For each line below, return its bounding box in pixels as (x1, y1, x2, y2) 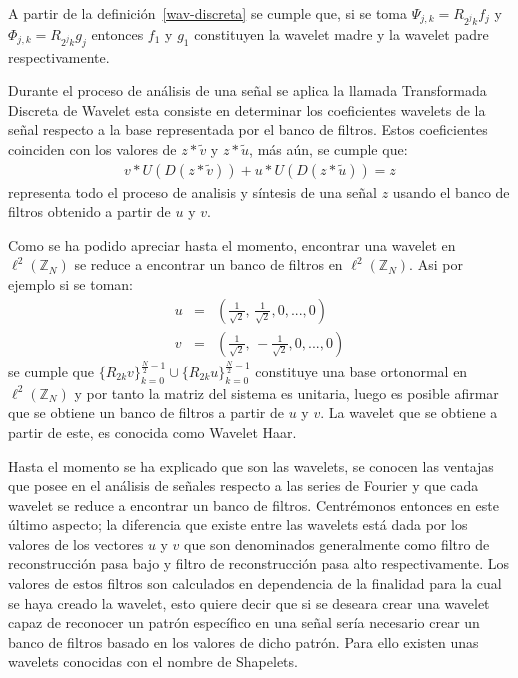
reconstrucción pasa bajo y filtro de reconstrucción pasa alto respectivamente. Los (8, 553, 509, 574)
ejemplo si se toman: (8, 273, 133, 294)
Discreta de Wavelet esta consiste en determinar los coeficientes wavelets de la (8, 99, 486, 120)
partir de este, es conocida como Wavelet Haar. (8, 421, 297, 442)
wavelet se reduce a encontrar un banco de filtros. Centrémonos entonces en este (8, 494, 499, 515)
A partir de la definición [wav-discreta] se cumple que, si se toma (8, 3, 408, 23)
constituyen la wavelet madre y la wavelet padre (194, 23, 489, 44)
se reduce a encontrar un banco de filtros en (74, 254, 343, 275)
